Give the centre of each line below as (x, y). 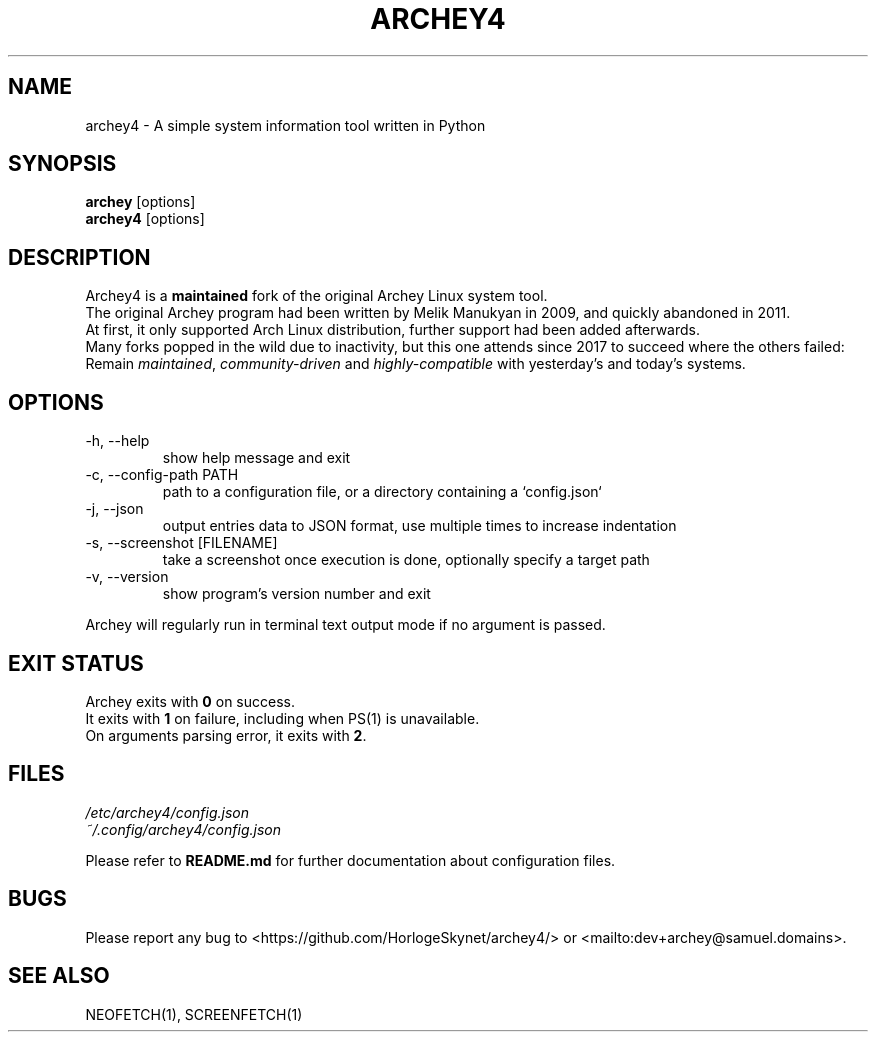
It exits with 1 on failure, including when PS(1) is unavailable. (282, 718)
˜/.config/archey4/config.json (183, 829)
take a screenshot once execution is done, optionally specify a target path (406, 560)
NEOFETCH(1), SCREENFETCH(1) (194, 1014)
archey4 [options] (145, 219)
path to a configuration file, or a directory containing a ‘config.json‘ (382, 492)
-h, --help (117, 441)
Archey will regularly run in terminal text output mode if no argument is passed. (345, 625)
